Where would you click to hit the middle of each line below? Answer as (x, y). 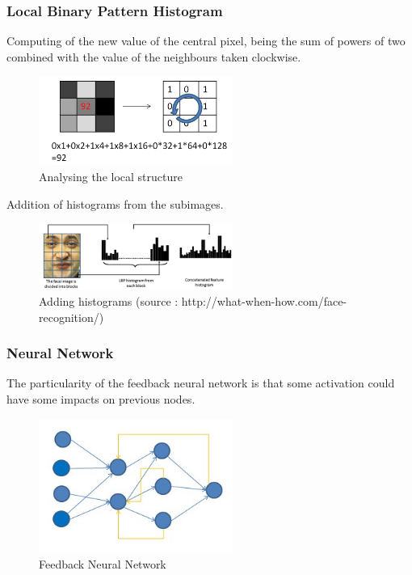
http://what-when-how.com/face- (264, 300)
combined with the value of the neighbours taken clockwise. (154, 56)
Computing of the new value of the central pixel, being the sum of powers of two (206, 41)
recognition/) (71, 317)
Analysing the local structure (111, 177)
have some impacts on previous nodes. (101, 398)
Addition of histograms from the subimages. (115, 203)
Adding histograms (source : (109, 300)
